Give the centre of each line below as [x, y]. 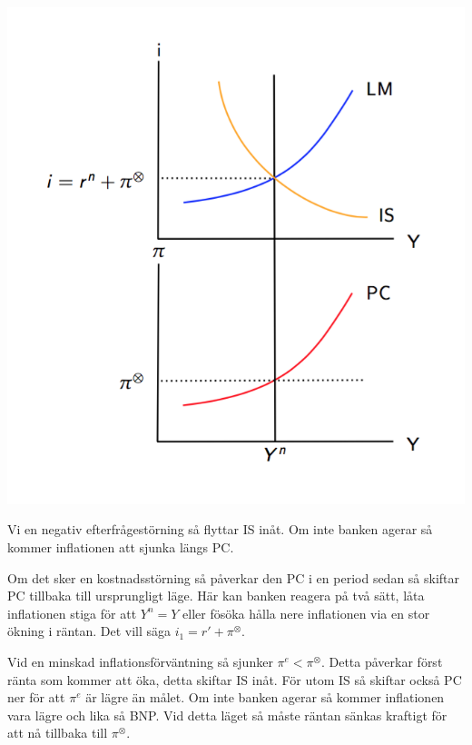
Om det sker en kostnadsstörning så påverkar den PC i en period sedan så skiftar [234, 577]
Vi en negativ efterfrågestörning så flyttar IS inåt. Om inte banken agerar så [220, 529]
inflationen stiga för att [72, 613]
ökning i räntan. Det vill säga [89, 631]
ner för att [36, 697]
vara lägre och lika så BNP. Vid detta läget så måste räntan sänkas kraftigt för [227, 715]
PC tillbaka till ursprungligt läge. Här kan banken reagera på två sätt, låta [216, 596]
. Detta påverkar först [382, 661]
